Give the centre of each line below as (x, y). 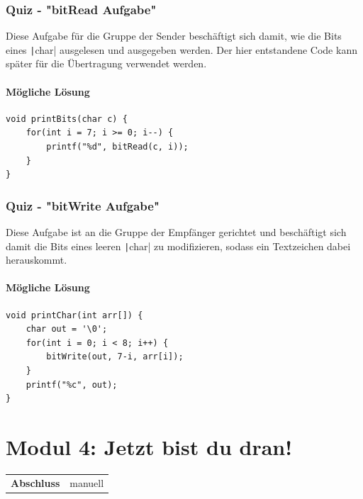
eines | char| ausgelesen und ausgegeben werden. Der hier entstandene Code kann (181, 49)
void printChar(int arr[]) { (74, 315)
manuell (87, 482)
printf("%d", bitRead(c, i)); (117, 147)
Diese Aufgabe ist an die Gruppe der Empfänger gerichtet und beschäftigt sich (176, 232)
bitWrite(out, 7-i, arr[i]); (115, 357)
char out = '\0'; (67, 329)
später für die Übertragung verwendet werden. (106, 63)
